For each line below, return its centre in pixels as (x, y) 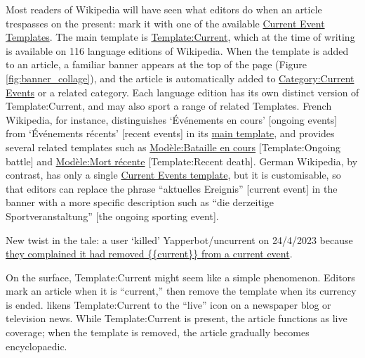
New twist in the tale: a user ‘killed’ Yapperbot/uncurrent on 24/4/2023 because (179, 239)
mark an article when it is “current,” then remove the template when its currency (181, 291)
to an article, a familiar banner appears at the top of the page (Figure (157, 64)
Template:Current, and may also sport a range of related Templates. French (169, 106)
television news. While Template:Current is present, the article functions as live (177, 318)
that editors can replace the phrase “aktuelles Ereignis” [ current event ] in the (172, 188)
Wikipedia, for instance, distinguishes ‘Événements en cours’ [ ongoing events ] (172, 119)
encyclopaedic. (36, 346)
